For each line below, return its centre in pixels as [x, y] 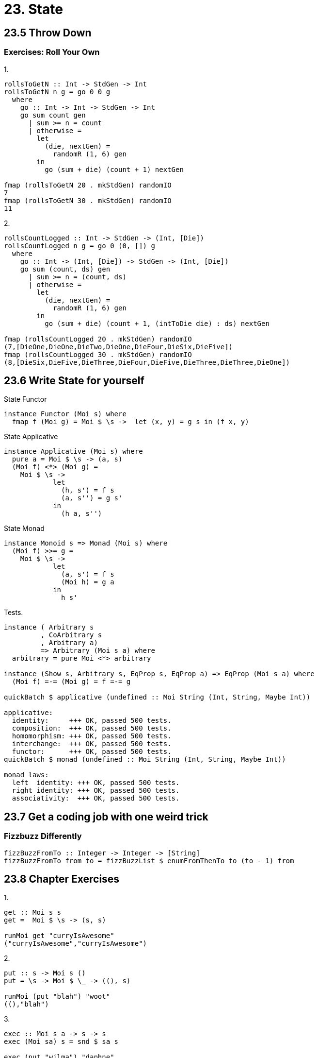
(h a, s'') [82, 514]
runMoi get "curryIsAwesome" [59, 936]
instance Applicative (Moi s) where [73, 452]
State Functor [25, 399]
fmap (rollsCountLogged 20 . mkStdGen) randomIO [98, 339]
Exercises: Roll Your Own [52, 52]
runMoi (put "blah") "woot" [57, 997]
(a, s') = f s [88, 574]
